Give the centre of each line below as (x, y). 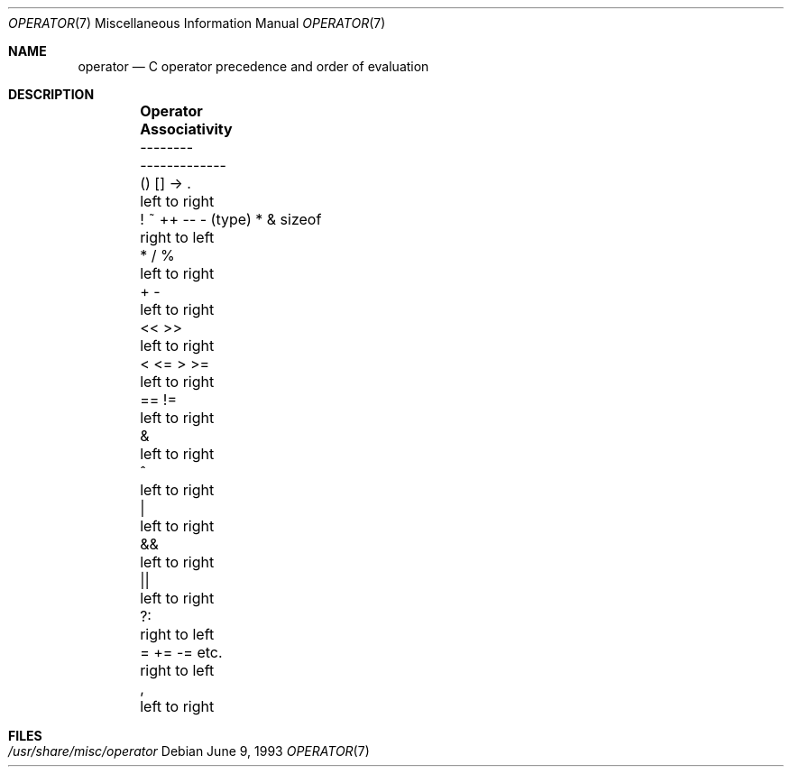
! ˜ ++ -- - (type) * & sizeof (231, 219)
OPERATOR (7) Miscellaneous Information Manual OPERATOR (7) (197, 23)
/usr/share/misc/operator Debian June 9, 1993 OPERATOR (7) (189, 751)
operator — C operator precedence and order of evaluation (253, 66)
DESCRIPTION (51, 94)
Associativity (186, 129)
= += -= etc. (181, 652)
